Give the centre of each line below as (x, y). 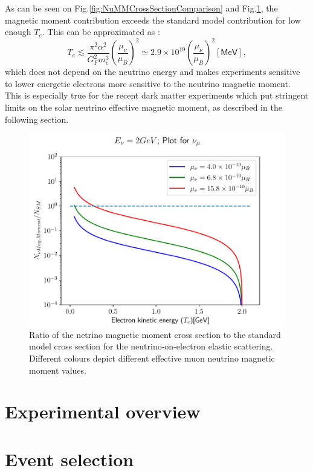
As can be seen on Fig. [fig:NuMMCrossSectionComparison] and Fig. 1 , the (141, 8)
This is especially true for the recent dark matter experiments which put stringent (157, 95)
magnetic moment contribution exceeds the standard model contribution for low (153, 20)
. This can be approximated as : (101, 32)
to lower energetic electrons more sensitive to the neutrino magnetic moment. (148, 83)
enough (18, 32)
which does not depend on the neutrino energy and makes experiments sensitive (153, 72)
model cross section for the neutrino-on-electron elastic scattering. (151, 346)
